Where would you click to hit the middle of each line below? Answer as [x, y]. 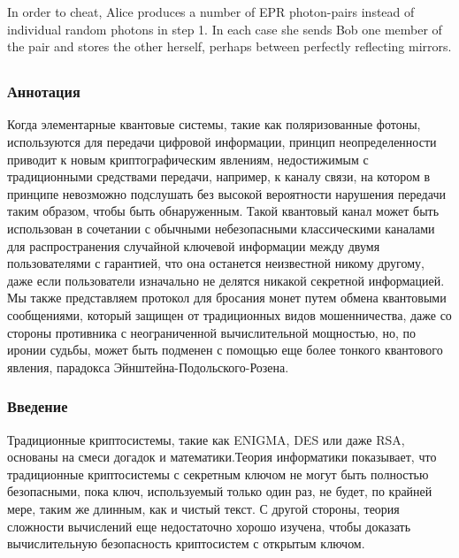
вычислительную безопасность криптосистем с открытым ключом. [186, 543]
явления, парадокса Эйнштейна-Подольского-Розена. [148, 367]
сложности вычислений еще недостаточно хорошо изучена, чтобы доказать [209, 526]
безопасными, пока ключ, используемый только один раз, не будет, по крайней [220, 491]
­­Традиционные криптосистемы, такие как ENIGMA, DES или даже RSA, [206, 439]
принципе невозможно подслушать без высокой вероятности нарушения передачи [226, 193]
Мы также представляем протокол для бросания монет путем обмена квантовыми [227, 298]
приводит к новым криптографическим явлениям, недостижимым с [188, 159]
